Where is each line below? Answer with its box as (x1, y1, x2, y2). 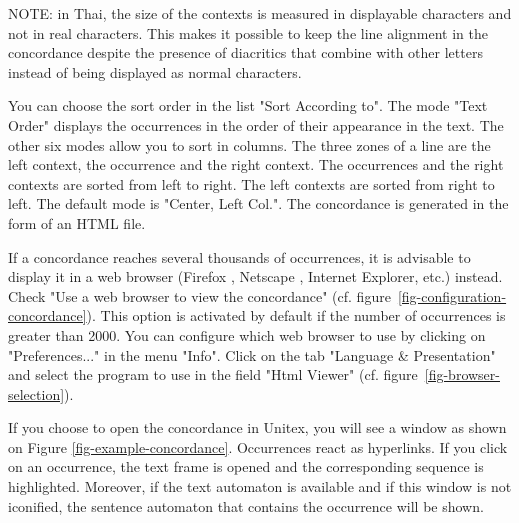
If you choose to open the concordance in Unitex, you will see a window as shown (8, 417, 507, 438)
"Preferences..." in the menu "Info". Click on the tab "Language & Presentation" (8, 344, 496, 365)
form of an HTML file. (8, 212, 146, 233)
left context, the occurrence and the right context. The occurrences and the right (8, 154, 504, 175)
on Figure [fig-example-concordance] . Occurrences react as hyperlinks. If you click (8, 436, 508, 457)
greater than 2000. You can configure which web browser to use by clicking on (8, 324, 486, 345)
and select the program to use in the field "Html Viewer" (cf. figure (8, 364, 418, 385)
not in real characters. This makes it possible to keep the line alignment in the (8, 22, 488, 43)
